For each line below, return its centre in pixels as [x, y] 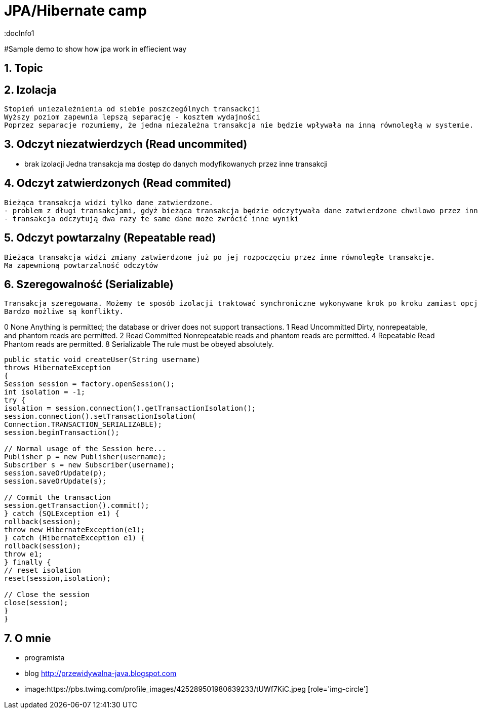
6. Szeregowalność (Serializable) [89, 284]
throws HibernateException [57, 368]
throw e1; [23, 554]
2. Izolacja [30, 90]
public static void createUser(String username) [102, 360]
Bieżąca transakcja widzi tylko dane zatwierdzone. [109, 202]
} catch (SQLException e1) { [62, 514]
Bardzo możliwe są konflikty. [64, 312]
